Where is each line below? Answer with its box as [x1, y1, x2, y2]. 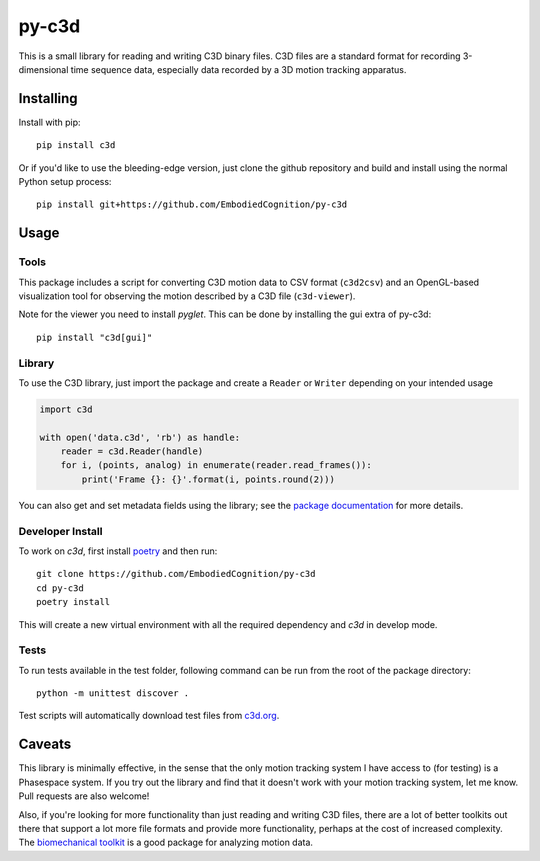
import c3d [39, 403, 93, 415]
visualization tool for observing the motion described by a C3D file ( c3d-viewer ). [18, 290, 356, 302]
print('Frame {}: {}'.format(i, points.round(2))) [81, 473, 335, 485]
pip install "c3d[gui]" [36, 331, 153, 343]
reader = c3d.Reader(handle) [60, 446, 204, 457]
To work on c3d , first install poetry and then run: [18, 545, 218, 557]
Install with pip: [18, 116, 81, 128]
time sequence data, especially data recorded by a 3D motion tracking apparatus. [70, 63, 407, 75]
